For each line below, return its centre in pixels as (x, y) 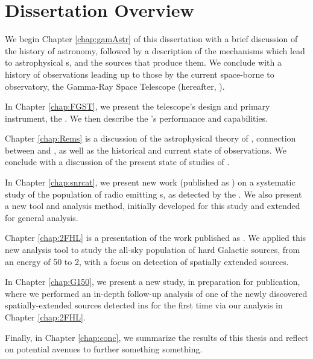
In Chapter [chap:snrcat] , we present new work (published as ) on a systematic (150, 182)
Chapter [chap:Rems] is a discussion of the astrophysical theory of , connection (150, 138)
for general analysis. (42, 217)
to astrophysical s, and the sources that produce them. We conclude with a (143, 62)
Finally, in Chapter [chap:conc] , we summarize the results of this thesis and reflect (157, 337)
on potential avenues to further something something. (104, 349)
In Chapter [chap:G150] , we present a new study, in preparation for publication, (153, 282)
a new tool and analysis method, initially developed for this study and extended (153, 206)
